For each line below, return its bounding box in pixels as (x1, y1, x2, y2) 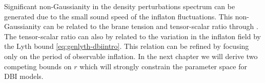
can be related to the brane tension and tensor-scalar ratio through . (43, 21, 258, 32)
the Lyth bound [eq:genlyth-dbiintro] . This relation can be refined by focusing (4, 41, 249, 51)
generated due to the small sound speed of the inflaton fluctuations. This (4, 11, 233, 21)
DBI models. (4, 71, 44, 81)
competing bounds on (4, 61, 72, 71)
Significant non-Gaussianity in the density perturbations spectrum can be (4, 1, 235, 11)
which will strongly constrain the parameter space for (79, 61, 247, 71)
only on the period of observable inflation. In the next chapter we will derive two (4, 50, 258, 61)
